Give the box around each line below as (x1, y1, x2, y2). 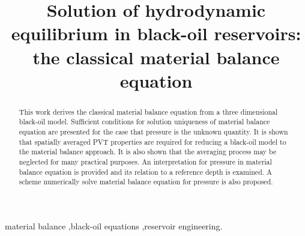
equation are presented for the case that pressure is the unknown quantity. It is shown (19, 127, 288, 137)
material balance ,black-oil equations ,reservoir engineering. (5, 219, 223, 232)
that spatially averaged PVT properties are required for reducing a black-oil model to (19, 136, 286, 147)
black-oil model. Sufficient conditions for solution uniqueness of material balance (19, 116, 270, 127)
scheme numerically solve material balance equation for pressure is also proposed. (19, 177, 273, 187)
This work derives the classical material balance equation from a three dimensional (19, 106, 278, 116)
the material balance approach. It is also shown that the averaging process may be (19, 147, 277, 157)
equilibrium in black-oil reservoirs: (11, 21, 301, 46)
